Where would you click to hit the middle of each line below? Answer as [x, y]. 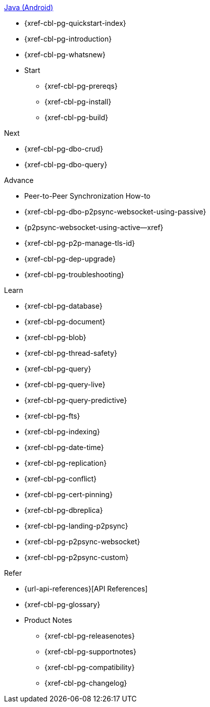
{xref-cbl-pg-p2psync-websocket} [82, 542]
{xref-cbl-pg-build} [76, 117]
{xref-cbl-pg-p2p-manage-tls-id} [80, 243]
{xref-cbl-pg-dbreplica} [64, 510]
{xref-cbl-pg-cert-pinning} [69, 494]
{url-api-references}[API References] [86, 589]
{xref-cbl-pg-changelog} [86, 683]
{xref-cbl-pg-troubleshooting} [74, 274]
